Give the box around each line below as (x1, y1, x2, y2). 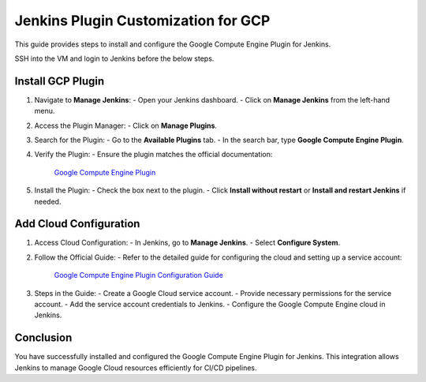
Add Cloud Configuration (14, 217, 140, 230)
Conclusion (14, 331, 73, 345)
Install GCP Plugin (14, 74, 105, 88)
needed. (34, 197, 62, 206)
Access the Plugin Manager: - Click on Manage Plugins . (34, 121, 217, 130)
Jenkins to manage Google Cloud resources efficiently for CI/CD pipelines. (14, 363, 257, 373)
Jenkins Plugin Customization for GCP (14, 12, 271, 29)
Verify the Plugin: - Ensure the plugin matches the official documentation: (34, 150, 273, 159)
